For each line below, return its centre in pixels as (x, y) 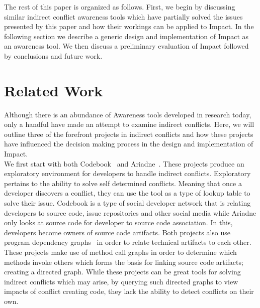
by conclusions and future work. (53, 55)
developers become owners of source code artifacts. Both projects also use (117, 232)
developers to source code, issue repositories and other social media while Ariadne (130, 212)
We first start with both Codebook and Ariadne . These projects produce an (124, 163)
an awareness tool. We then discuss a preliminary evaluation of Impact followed (126, 46)
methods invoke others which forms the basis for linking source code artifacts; (124, 262)
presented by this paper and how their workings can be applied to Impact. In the (129, 26)
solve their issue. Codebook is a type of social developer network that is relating (127, 203)
